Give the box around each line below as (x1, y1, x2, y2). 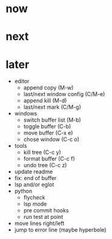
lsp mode (23, 200, 47, 208)
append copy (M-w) (23, 84, 74, 91)
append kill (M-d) (23, 97, 67, 105)
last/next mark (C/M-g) (23, 103, 81, 111)
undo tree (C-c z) (23, 162, 67, 169)
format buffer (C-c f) (23, 155, 75, 162)
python (14, 187, 33, 195)
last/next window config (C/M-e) (23, 91, 105, 98)
